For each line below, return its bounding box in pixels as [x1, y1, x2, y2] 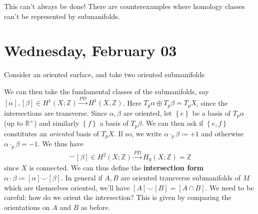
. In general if [61, 172, 102, 182]
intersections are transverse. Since [4, 107, 107, 118]
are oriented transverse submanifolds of [120, 172, 240, 182]
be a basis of [192, 107, 231, 118]
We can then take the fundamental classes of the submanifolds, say [4, 86, 209, 96]
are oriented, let [123, 107, 172, 118]
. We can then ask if [141, 118, 203, 128]
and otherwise [201, 128, 244, 138]
